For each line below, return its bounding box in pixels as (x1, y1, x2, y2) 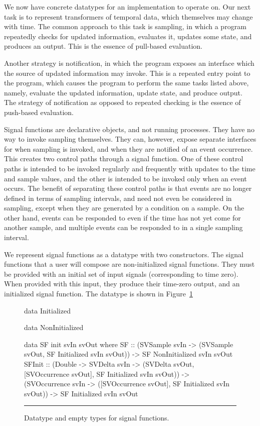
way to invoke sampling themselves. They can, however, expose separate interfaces (4, 134, 256, 144)
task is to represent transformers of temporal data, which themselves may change (4, 11, 253, 22)
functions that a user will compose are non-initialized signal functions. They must (4, 259, 255, 269)
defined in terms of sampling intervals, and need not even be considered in (4, 192, 232, 203)
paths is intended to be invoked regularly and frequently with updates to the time (4, 163, 255, 173)
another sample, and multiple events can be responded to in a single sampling (4, 222, 243, 233)
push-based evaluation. (4, 106, 74, 117)
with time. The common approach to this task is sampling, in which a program (4, 21, 246, 32)
